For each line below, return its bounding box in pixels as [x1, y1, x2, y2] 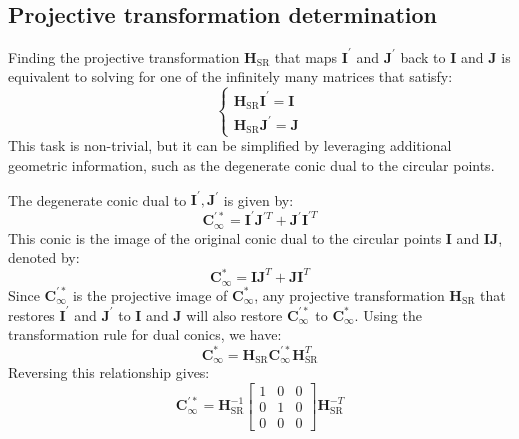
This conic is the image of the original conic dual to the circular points [8, 227, 442, 248]
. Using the [354, 304, 422, 325]
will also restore [186, 304, 283, 325]
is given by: [223, 189, 294, 210]
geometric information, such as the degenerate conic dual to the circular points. [8, 154, 495, 175]
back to [400, 46, 446, 67]
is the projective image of [72, 284, 228, 305]
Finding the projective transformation [8, 46, 240, 67]
